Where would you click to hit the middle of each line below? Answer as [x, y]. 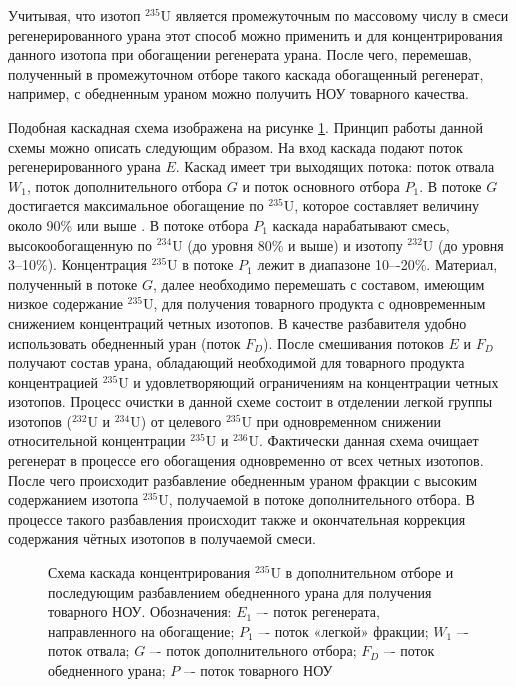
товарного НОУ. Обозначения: [140, 611]
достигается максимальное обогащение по [136, 205]
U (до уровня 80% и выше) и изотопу [287, 244]
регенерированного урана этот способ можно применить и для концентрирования [255, 34]
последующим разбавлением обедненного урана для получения [240, 591]
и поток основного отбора [321, 185]
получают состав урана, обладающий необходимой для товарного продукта [236, 362]
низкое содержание [65, 303]
